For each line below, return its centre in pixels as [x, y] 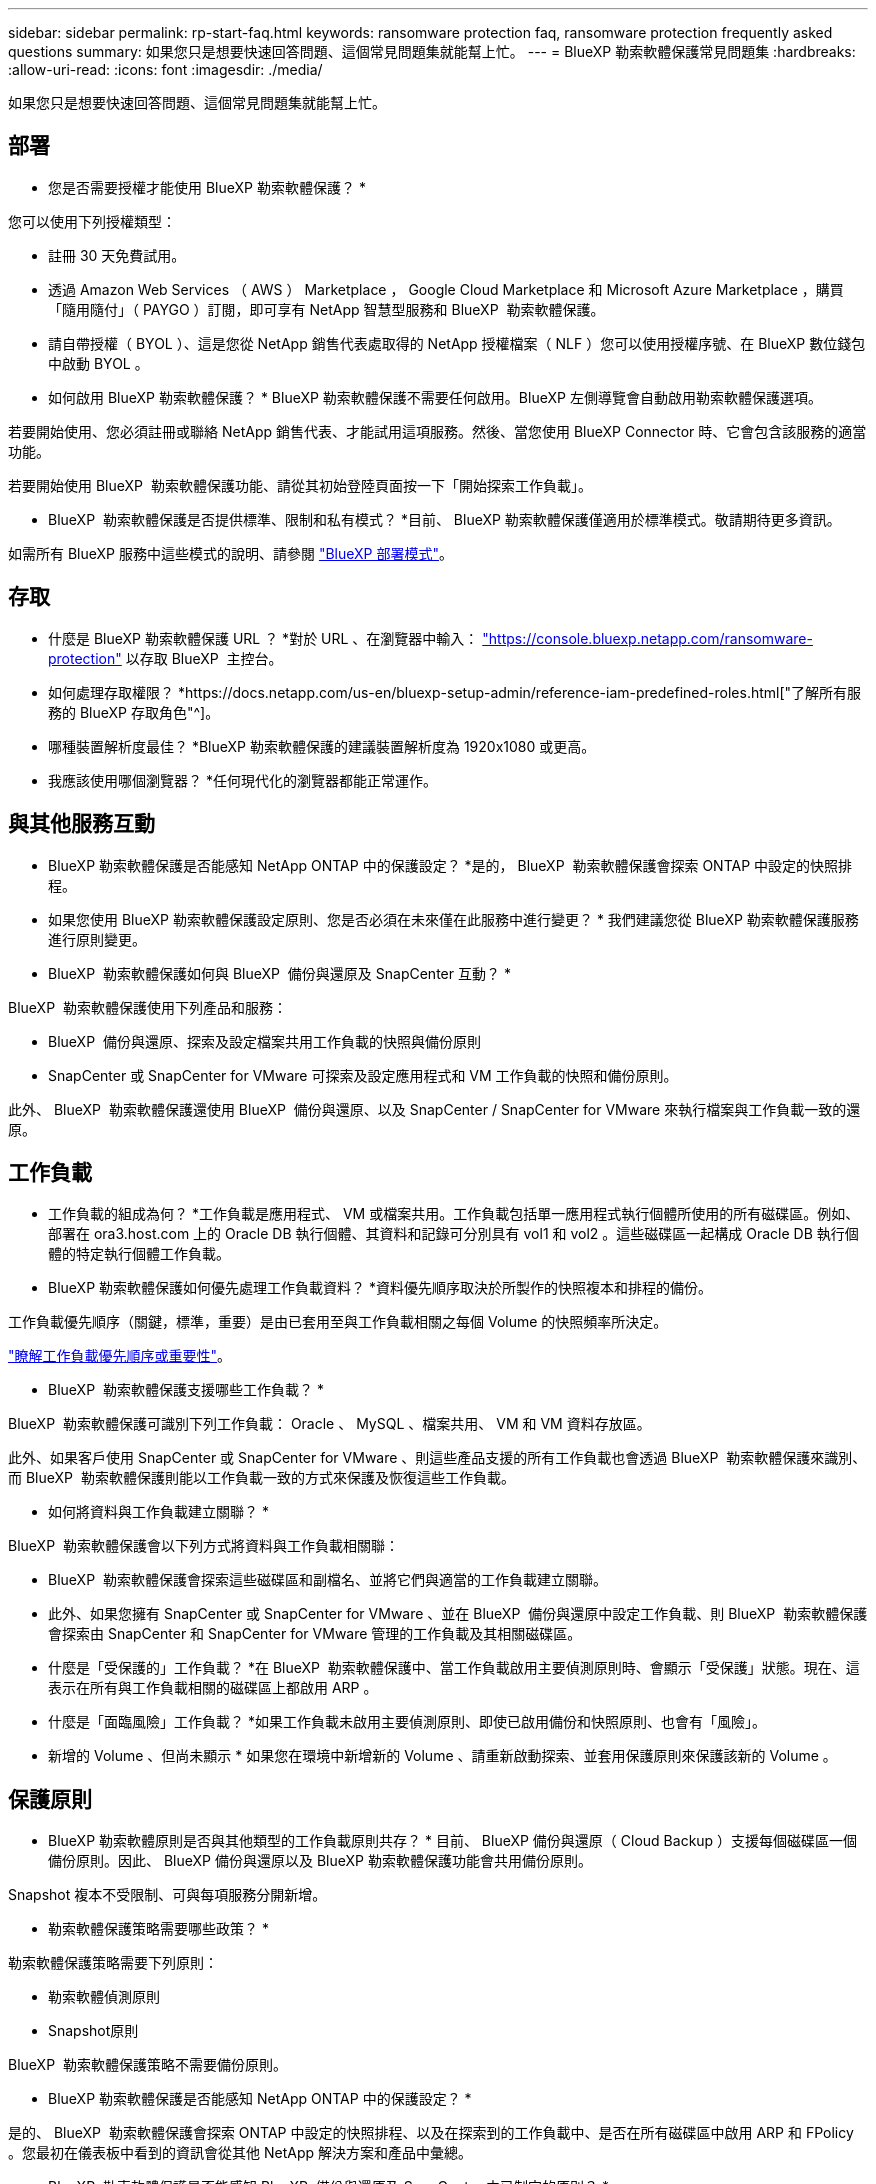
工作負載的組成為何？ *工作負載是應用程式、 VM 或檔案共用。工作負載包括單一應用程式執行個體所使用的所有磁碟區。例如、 [454, 1214]
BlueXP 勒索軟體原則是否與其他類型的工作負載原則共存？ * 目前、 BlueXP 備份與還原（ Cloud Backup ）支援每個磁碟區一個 [453, 1841]
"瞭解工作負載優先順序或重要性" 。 [120, 1356]
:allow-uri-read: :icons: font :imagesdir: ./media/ [165, 69]
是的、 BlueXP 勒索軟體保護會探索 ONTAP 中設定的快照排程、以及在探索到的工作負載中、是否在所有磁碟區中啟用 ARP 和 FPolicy [431, 2133]
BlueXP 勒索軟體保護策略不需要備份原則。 [147, 2065]
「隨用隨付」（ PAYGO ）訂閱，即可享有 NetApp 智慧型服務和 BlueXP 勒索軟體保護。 [326, 309]
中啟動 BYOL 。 [98, 363]
